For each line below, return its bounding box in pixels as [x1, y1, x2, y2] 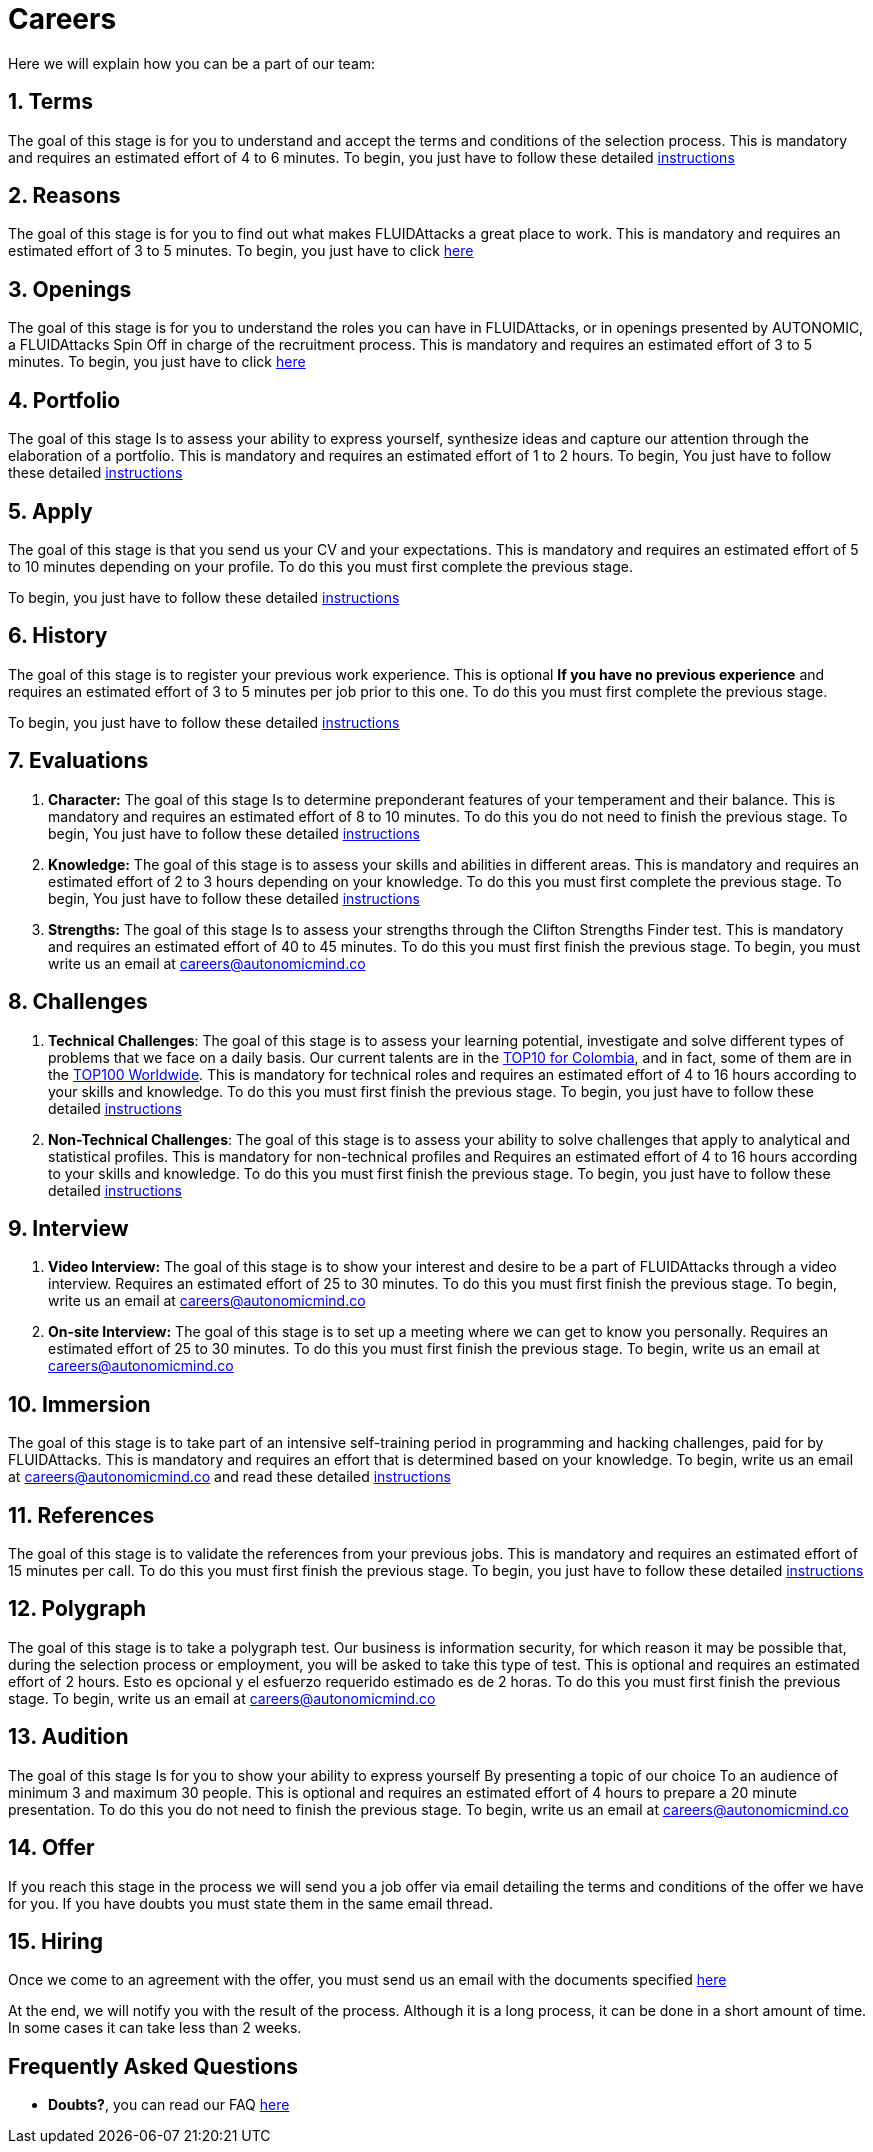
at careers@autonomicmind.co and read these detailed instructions [8, 1468, 451, 1486]
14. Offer [8, 1835, 95, 1861]
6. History [8, 623, 108, 649]
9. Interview [8, 1215, 129, 1241]
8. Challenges [8, 989, 148, 1015]
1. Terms [8, 89, 93, 115]
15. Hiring [8, 1928, 104, 1954]
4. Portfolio [8, 387, 121, 413]
